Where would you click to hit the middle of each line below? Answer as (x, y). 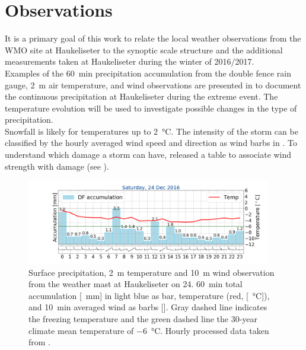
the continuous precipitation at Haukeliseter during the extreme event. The (141, 96)
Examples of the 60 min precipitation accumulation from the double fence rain (148, 73)
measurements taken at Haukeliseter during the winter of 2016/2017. (130, 61)
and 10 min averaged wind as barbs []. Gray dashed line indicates (148, 307)
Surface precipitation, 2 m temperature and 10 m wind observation (152, 272)
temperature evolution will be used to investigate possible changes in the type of (151, 108)
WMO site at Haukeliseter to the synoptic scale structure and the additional (144, 50)
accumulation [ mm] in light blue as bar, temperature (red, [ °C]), (149, 295)
